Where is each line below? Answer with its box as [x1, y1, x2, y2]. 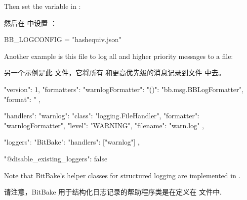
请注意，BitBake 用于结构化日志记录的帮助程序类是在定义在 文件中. [4, 187, 222, 197]
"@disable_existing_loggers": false [4, 153, 108, 163]
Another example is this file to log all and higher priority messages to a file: [4, 50, 233, 61]
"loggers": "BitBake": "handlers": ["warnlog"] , [4, 137, 140, 147]
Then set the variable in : [4, 1, 81, 11]
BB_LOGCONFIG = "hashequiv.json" [4, 34, 122, 45]
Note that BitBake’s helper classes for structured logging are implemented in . [4, 170, 241, 180]
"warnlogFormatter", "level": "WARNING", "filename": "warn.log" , [4, 120, 204, 130]
